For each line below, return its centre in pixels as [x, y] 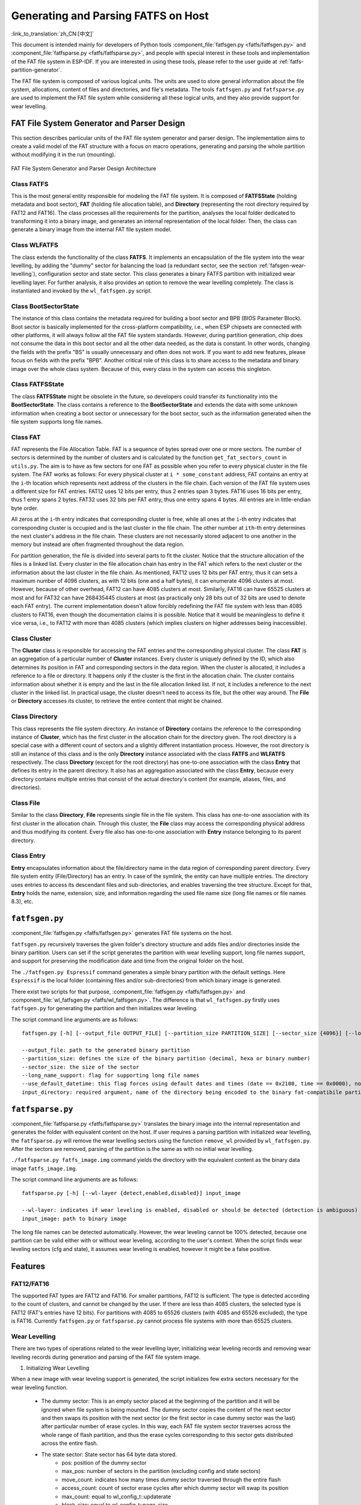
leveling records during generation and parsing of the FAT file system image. [106, 1357]
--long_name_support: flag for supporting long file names [111, 1075]
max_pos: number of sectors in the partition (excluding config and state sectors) [161, 1471]
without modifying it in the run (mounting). [63, 155]
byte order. [25, 508]
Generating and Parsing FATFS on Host [110, 16]
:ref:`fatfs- [291, 61]
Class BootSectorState [45, 306]
